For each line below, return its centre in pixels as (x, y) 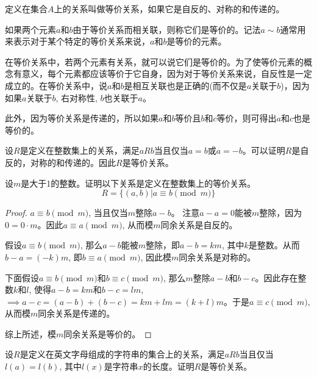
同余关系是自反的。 (199, 224)
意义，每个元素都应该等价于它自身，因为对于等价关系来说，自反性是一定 (167, 74)
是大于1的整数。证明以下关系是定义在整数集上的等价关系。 (138, 183)
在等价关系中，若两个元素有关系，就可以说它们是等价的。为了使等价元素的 (154, 61)
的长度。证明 (169, 366)
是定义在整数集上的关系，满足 (80, 150)
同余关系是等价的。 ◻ (108, 333)
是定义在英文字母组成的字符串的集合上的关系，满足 (122, 354)
